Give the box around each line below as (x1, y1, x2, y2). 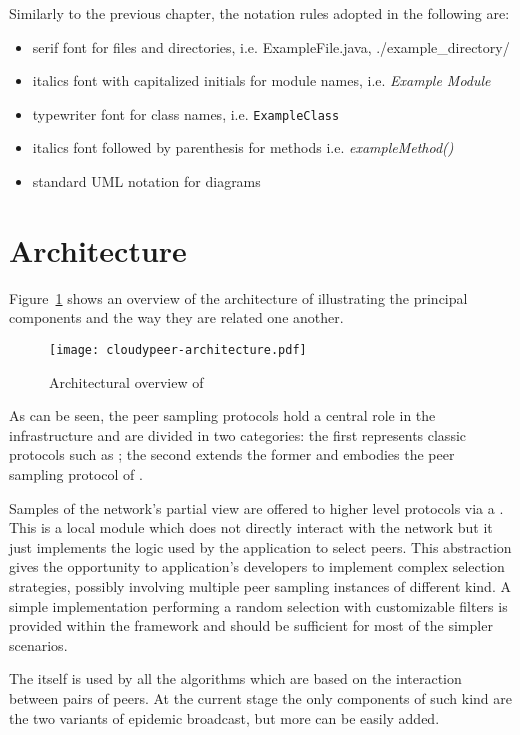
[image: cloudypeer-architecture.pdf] (49, 342, 307, 357)
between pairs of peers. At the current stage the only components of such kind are (9, 687, 512, 708)
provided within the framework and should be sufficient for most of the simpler (9, 615, 493, 636)
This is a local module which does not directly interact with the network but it (9, 517, 493, 538)
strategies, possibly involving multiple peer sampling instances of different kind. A (9, 575, 511, 596)
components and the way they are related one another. (9, 307, 344, 328)
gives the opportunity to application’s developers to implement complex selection (9, 556, 505, 577)
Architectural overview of (49, 371, 204, 392)
